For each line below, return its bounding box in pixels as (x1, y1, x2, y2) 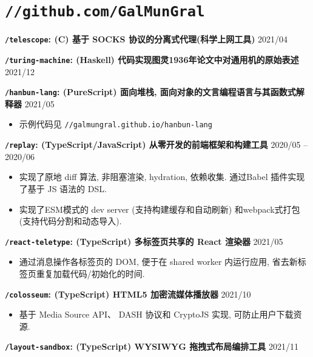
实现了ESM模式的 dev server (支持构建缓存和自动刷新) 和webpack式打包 (19, 202, 300, 215)
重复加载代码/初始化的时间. (36, 267, 145, 279)
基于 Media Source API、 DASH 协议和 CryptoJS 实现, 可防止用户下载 (19, 308, 294, 321)
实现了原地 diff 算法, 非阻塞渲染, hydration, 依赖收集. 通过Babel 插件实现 (19, 170, 305, 183)
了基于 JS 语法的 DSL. (19, 182, 107, 195)
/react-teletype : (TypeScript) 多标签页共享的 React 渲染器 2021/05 (5, 235, 283, 247)
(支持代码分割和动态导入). (19, 215, 122, 227)
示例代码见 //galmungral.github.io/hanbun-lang (19, 118, 212, 130)
